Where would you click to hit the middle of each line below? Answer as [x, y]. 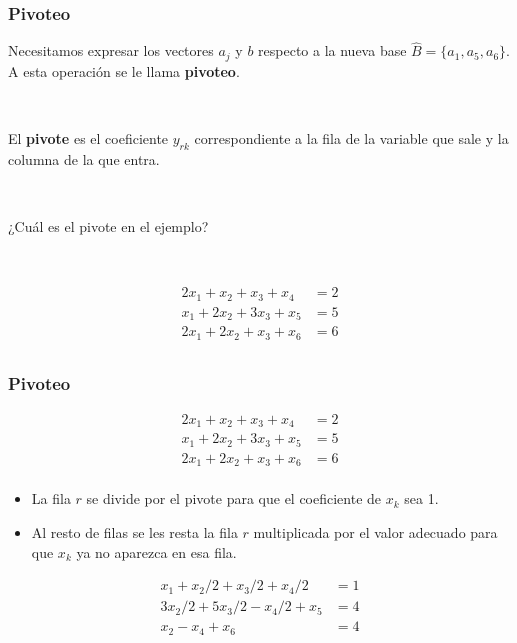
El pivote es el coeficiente [88, 138]
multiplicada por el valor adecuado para [375, 532]
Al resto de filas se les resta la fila [134, 532]
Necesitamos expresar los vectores [111, 50]
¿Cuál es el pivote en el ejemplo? [108, 226]
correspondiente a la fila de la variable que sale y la [351, 138]
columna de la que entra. [84, 158]
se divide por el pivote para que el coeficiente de [234, 498]
